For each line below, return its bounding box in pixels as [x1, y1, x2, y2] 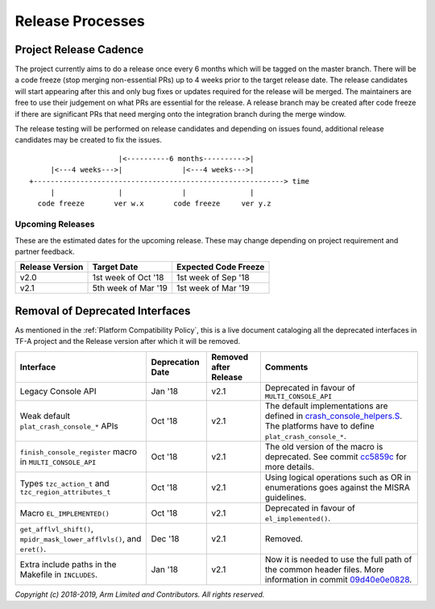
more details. [264, 461, 314, 472]
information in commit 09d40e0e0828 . [264, 574, 412, 585]
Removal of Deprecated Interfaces [14, 304, 191, 317]
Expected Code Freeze [176, 262, 265, 273]
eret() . [19, 543, 47, 554]
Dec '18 [151, 532, 180, 544]
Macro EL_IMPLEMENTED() [19, 507, 110, 519]
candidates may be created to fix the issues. [14, 135, 163, 145]
